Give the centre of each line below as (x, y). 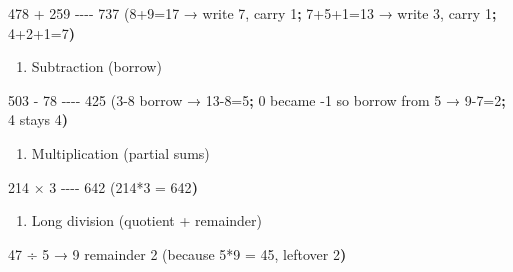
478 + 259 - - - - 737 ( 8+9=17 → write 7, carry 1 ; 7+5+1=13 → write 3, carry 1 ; (252, 13)
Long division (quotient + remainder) (147, 220)
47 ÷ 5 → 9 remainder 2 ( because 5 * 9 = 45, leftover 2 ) (177, 253)
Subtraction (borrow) (96, 66)
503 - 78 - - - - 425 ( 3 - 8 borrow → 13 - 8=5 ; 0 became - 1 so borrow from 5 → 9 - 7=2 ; (257, 99)
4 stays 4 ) (38, 119)
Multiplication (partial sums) (120, 152)
